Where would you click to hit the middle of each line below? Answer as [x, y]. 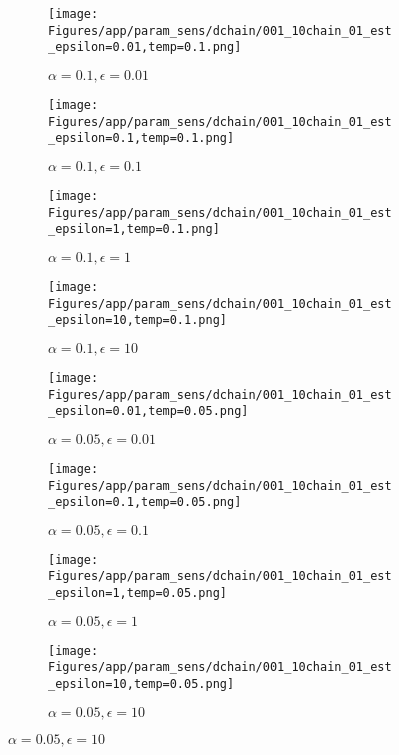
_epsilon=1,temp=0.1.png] [134, 229]
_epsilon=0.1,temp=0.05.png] [145, 502]
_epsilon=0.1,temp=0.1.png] [141, 138]
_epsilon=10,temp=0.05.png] [141, 684]
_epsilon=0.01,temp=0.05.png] [148, 411]
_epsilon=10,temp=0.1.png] [137, 320]
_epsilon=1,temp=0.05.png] [137, 593]
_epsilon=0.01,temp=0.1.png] [145, 47]
